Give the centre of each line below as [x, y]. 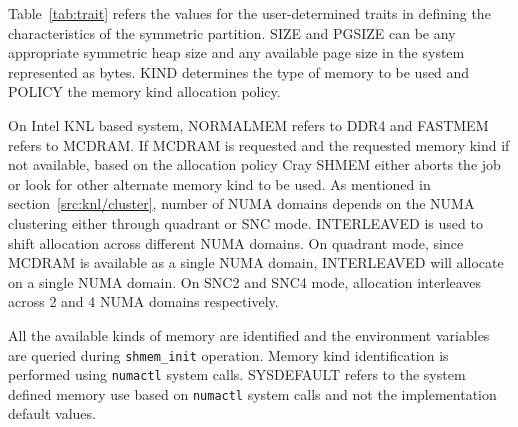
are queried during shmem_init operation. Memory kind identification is [228, 354]
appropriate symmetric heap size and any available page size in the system [236, 52]
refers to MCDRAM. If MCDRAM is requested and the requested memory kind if [259, 144]
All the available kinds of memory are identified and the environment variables [249, 334]
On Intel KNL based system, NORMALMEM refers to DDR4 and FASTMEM [248, 124]
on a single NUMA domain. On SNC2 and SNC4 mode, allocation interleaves [245, 281]
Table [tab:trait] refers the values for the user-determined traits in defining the [249, 13]
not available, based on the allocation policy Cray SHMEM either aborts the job [254, 164]
